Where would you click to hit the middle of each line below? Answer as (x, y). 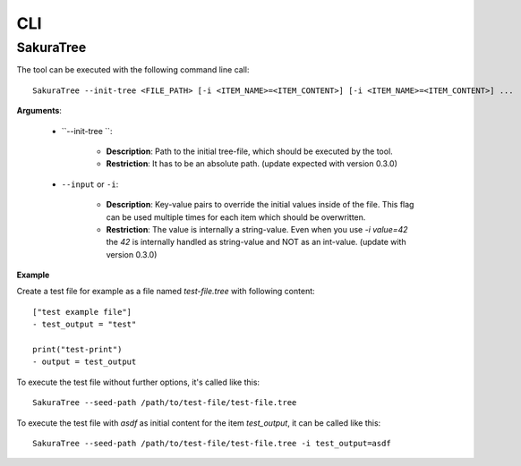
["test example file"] (82, 312)
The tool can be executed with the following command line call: (133, 70)
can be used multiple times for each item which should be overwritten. (236, 217)
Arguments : (39, 111)
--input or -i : (90, 184)
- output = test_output (85, 362)
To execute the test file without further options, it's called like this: (138, 382)
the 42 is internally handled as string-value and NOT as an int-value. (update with (256, 242)
